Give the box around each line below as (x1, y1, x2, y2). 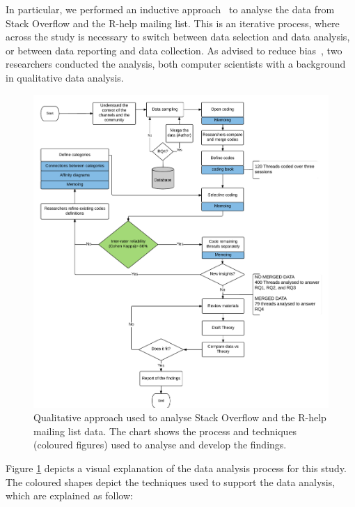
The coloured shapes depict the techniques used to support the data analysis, (6, 474, 336, 489)
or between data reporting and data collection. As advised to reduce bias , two (6, 43, 342, 57)
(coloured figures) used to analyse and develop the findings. (33, 437, 287, 452)
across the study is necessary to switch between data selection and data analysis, (6, 29, 350, 44)
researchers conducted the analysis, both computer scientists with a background (6, 56, 346, 71)
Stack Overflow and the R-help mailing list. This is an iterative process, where (6, 15, 340, 30)
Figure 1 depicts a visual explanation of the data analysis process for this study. (6, 460, 347, 475)
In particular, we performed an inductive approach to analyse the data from (6, 2, 335, 16)
